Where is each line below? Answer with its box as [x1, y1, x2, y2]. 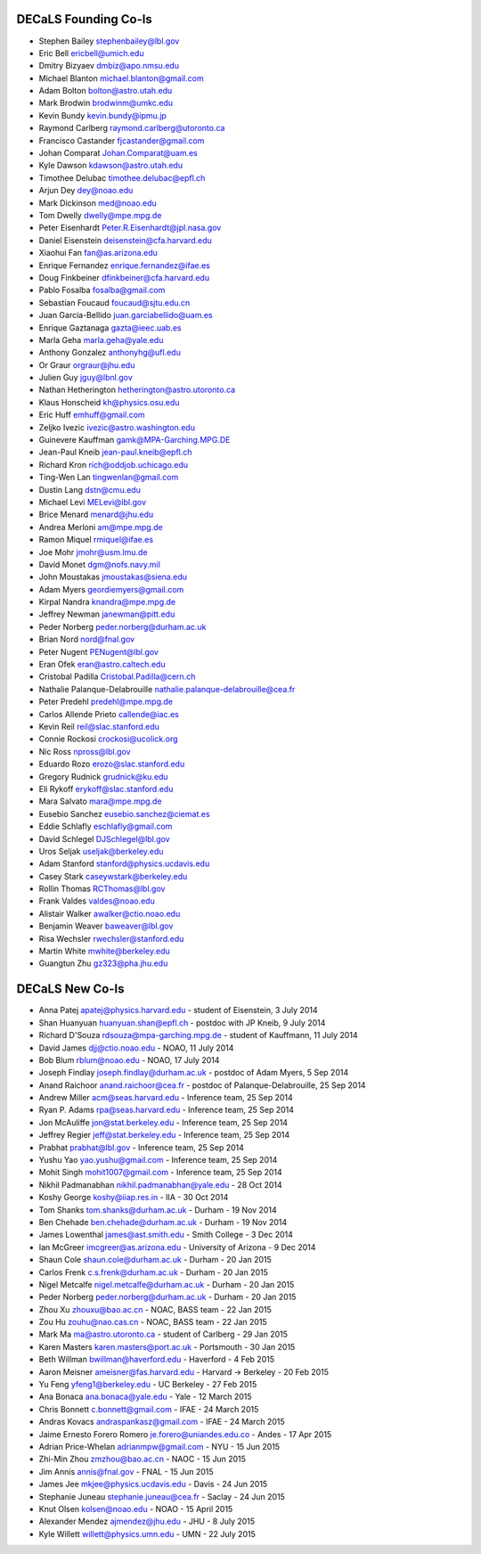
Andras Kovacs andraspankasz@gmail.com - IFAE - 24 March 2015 [38, 1417, 285, 1427]
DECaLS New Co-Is [16, 981, 125, 997]
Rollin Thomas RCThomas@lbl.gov [38, 883, 166, 895]
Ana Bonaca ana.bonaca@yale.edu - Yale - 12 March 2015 [38, 1391, 253, 1403]
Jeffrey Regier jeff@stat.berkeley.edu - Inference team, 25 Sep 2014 [38, 1130, 289, 1141]
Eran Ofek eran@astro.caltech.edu [38, 659, 166, 670]
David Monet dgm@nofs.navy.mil [38, 559, 160, 569]
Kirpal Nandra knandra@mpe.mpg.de [38, 597, 176, 608]
